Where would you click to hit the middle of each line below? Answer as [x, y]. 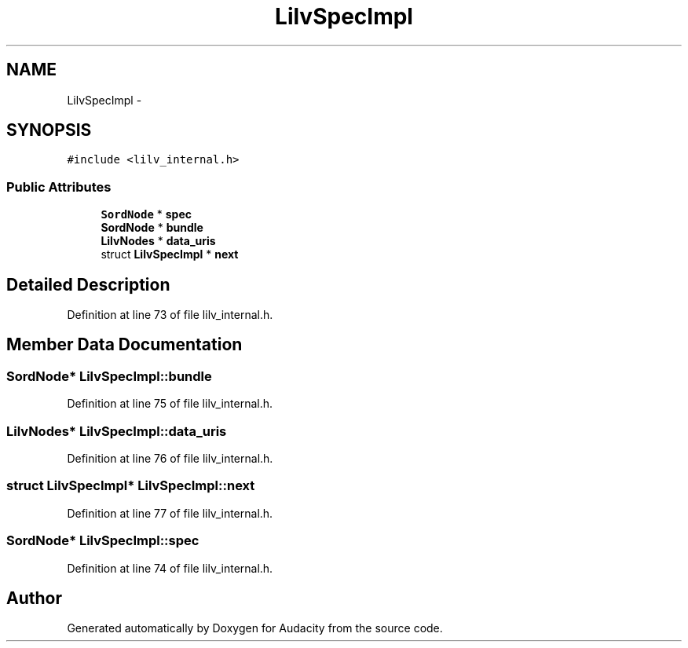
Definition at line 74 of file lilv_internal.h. [170, 568]
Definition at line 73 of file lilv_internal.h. [170, 315]
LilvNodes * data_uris [158, 241]
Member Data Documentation [124, 345]
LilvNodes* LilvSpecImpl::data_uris [117, 431]
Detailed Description [88, 284]
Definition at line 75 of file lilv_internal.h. [170, 404]
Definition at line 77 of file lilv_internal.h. [170, 513]
